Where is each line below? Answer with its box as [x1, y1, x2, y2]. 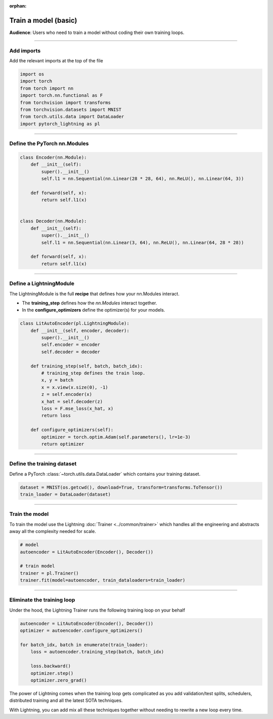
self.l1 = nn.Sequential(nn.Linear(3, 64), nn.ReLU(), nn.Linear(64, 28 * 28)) [41, 240, 244, 245]
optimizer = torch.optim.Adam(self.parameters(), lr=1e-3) [41, 434, 191, 440]
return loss [41, 413, 71, 419]
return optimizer [41, 441, 84, 447]
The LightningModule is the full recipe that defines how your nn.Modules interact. [9, 290, 179, 296]
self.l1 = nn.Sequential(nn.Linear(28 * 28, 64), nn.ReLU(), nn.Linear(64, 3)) [41, 176, 244, 182]
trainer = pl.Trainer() [20, 570, 79, 576]
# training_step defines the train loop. [41, 370, 146, 376]
